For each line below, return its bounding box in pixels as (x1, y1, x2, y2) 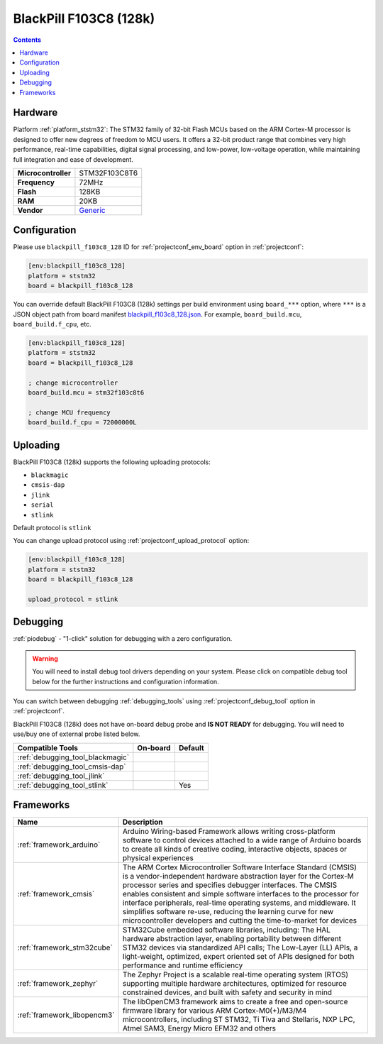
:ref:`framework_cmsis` (17, 889, 95, 899)
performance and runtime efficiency (122, 960, 243, 970)
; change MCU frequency (28, 408, 111, 417)
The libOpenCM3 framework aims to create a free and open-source (122, 997, 348, 1007)
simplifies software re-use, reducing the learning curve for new (122, 907, 333, 917)
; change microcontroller (28, 378, 118, 387)
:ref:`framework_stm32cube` (17, 943, 113, 952)
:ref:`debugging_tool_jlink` (17, 771, 105, 781)
